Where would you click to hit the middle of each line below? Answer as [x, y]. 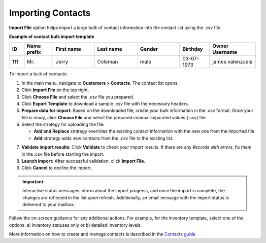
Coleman [108, 62]
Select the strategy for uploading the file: [63, 124]
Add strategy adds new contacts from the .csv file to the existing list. [104, 138]
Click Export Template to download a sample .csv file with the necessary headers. [105, 104]
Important [33, 181]
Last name [110, 49]
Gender [149, 49]
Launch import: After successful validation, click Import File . [83, 161]
